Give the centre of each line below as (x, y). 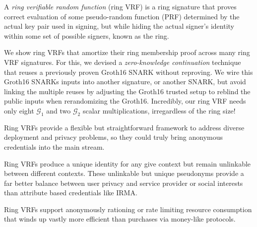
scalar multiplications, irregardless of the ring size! (159, 110)
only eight (19, 110)
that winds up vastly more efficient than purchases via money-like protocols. (120, 219)
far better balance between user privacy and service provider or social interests (124, 183)
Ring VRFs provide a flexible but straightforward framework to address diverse (124, 127)
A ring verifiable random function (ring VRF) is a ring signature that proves (120, 6)
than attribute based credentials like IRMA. (71, 193)
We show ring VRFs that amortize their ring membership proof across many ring (127, 52)
